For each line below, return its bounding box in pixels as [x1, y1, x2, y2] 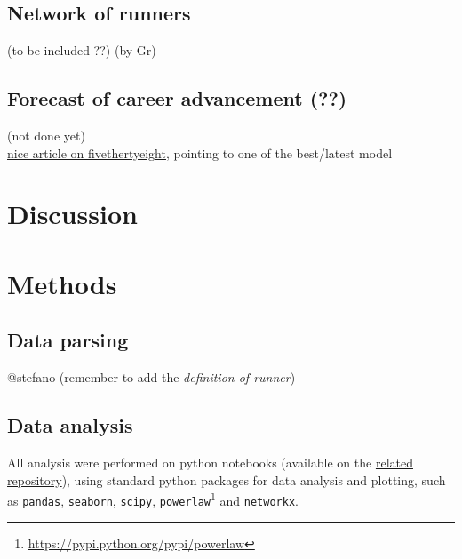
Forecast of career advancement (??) [7, 84, 347, 112]
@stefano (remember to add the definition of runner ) [7, 368, 296, 387]
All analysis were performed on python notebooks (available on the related [7, 452, 413, 471]
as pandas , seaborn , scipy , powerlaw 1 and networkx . [7, 489, 299, 509]
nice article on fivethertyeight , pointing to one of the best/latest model [7, 143, 393, 162]
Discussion [7, 196, 138, 232]
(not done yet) [7, 126, 85, 144]
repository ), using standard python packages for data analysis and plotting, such [7, 470, 446, 489]
